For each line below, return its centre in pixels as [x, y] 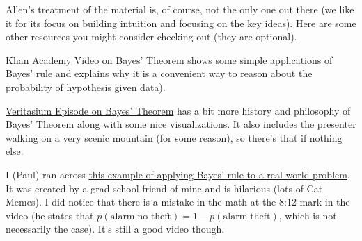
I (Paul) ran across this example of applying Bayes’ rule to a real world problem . [178, 174]
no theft [155, 216]
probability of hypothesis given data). [86, 86]
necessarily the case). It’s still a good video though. [115, 229]
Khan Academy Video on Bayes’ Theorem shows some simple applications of [169, 59]
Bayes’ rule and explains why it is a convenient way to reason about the [159, 73]
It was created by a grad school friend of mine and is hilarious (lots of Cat [164, 188]
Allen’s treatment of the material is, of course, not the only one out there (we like [180, 9]
